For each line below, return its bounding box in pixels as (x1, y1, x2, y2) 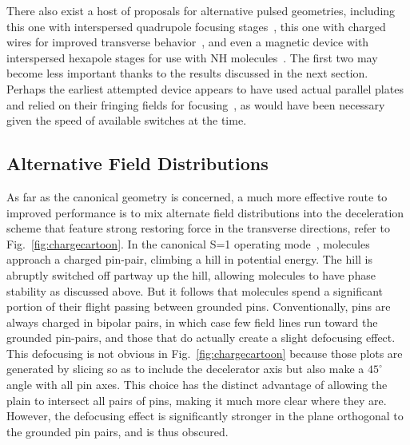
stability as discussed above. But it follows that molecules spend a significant (6, 282, 384, 299)
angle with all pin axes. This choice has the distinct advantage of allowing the (6, 376, 388, 393)
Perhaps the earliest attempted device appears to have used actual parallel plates (6, 80, 404, 97)
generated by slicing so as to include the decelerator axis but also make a (6, 360, 364, 377)
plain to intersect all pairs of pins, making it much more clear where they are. (6, 391, 387, 408)
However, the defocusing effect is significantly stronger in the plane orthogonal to (6, 407, 404, 424)
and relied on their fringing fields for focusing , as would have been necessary (6, 96, 385, 113)
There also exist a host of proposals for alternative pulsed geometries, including (6, 2, 396, 18)
